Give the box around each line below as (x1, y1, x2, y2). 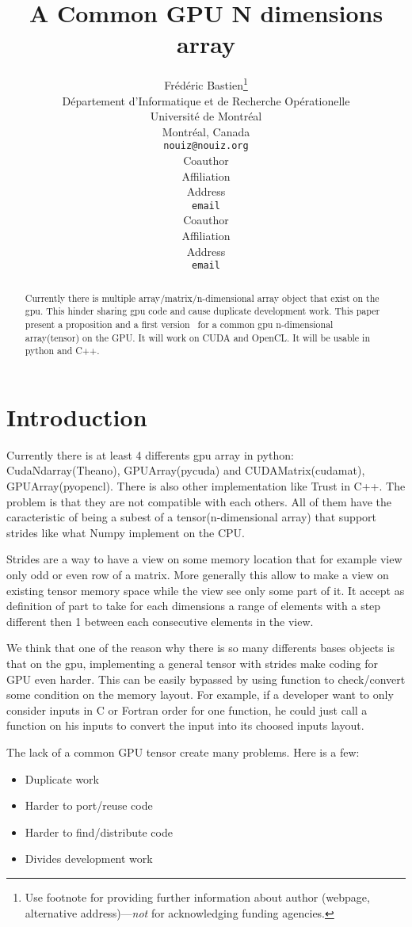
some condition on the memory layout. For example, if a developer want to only (6, 686, 394, 703)
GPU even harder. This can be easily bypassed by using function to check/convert (6, 670, 406, 687)
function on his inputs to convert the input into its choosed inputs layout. (6, 717, 364, 734)
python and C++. (25, 344, 100, 357)
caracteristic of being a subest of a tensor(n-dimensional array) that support (6, 509, 376, 525)
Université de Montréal (150, 108, 262, 124)
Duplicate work (25, 770, 99, 787)
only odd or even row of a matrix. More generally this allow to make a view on (6, 566, 389, 583)
